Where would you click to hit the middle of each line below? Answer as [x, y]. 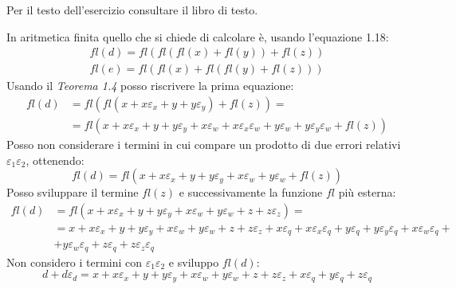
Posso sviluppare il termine [73, 192]
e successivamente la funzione [251, 192]
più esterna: [367, 192]
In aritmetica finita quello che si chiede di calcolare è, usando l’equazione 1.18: [198, 36]
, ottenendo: [55, 160]
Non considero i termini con [75, 262]
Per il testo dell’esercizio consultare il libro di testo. [132, 10]
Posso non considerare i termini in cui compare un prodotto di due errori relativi [204, 144]
